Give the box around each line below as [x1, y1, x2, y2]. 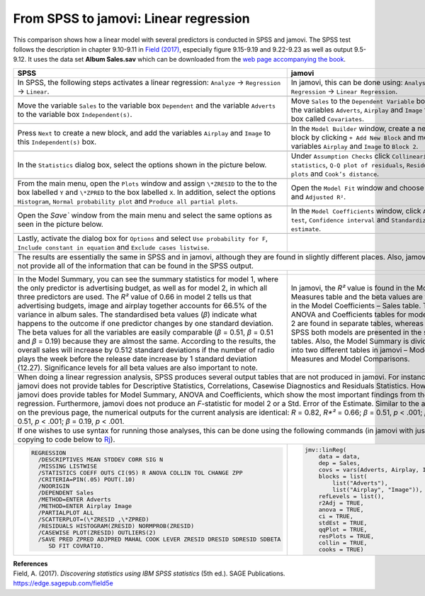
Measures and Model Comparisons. [290, 354, 410, 364]
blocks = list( [318, 472, 368, 480]
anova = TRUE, [318, 505, 364, 513]
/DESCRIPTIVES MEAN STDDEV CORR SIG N [38, 456, 164, 463]
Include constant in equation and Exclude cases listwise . [17, 242, 210, 252]
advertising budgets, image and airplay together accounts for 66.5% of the [17, 300, 267, 310]
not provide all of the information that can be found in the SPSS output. [17, 261, 254, 271]
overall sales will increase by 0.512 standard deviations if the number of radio [17, 344, 275, 354]
